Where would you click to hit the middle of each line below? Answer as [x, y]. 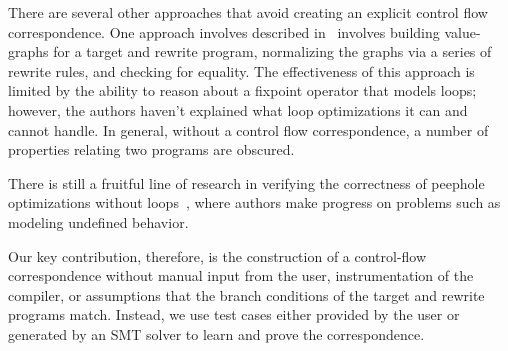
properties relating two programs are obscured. [151, 149]
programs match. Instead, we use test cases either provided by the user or [234, 314]
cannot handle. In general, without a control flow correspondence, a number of [248, 129]
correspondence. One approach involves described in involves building [224, 31]
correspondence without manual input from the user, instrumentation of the [241, 275]
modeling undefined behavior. [98, 221]
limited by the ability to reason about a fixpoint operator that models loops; [242, 90]
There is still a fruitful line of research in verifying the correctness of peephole [246, 182]
